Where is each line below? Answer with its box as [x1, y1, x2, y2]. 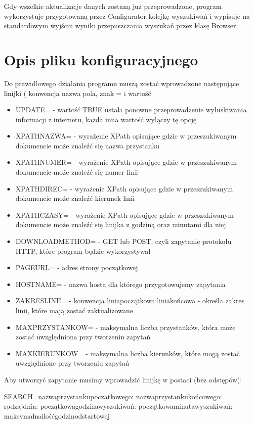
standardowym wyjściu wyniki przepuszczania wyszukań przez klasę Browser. [4, 20, 238, 31]
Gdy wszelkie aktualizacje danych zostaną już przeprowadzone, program [4, 1, 222, 11]
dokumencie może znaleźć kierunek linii [15, 193, 135, 203]
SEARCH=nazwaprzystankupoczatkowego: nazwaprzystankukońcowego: [4, 391, 222, 401]
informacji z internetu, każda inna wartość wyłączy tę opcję [15, 114, 197, 124]
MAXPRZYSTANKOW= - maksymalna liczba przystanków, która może [15, 322, 236, 332]
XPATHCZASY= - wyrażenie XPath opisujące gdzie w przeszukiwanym [15, 209, 234, 220]
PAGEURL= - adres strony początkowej [15, 262, 138, 273]
